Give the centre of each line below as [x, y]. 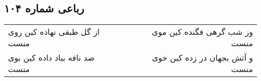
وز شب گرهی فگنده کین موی [202, 32]
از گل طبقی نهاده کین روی [54, 32]
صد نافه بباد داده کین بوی [51, 58]
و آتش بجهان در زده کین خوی [202, 58]
